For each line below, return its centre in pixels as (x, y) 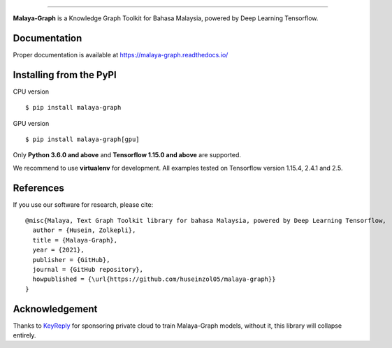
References (38, 188)
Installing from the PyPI (65, 74)
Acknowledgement (55, 309)
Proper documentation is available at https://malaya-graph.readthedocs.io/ (121, 55)
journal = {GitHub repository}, (88, 270)
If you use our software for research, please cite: (83, 204)
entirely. (24, 335)
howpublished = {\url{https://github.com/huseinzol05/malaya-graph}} (154, 279)
